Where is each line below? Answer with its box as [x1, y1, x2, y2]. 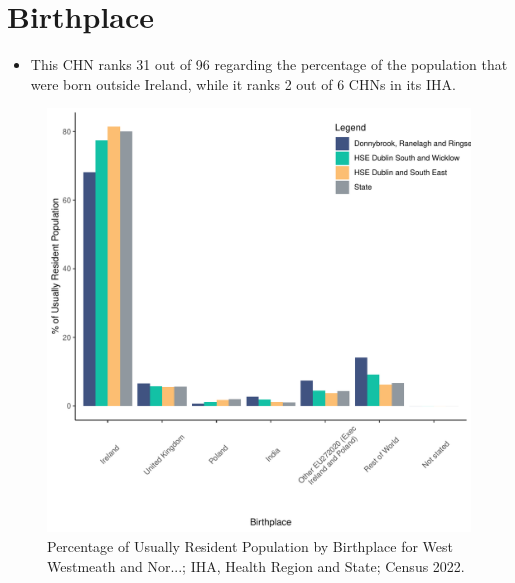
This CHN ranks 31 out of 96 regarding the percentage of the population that [30, 54, 508, 75]
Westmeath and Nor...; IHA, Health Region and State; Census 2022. [47, 555, 465, 576]
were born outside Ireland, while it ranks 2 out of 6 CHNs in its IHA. [30, 73, 456, 94]
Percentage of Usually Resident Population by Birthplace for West [47, 535, 453, 556]
